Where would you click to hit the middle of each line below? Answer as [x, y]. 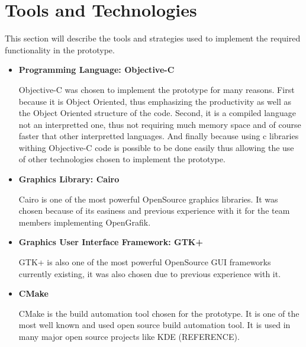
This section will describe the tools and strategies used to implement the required [153, 38]
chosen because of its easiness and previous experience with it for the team [154, 211]
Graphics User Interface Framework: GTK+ [111, 242]
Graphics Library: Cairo [69, 179]
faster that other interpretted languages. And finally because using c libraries [159, 136]
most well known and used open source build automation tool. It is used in [154, 325]
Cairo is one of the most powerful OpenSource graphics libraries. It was [148, 199]
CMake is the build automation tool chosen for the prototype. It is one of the [159, 313]
